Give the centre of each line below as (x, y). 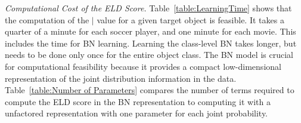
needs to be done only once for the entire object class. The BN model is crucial (149, 55)
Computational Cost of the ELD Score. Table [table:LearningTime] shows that (148, 8)
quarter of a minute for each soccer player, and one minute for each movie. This (150, 31)
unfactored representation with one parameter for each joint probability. (136, 113)
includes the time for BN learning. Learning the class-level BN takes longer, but (151, 43)
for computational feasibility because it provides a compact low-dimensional (143, 66)
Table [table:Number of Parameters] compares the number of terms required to (150, 90)
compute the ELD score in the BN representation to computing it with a (138, 101)
